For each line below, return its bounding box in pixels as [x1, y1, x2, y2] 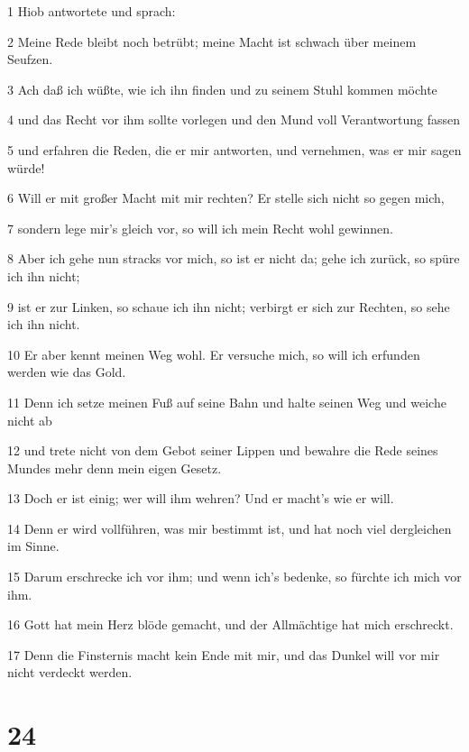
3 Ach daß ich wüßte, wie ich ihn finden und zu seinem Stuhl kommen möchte [7, 79, 437, 98]
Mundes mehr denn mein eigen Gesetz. [7, 458, 222, 477]
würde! [7, 158, 45, 177]
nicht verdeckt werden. [7, 663, 133, 682]
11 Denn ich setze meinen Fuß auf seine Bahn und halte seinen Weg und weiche [7, 392, 446, 411]
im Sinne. [7, 536, 60, 555]
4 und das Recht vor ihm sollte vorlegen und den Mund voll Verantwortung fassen [7, 110, 460, 129]
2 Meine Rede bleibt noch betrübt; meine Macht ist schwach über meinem [7, 32, 417, 50]
